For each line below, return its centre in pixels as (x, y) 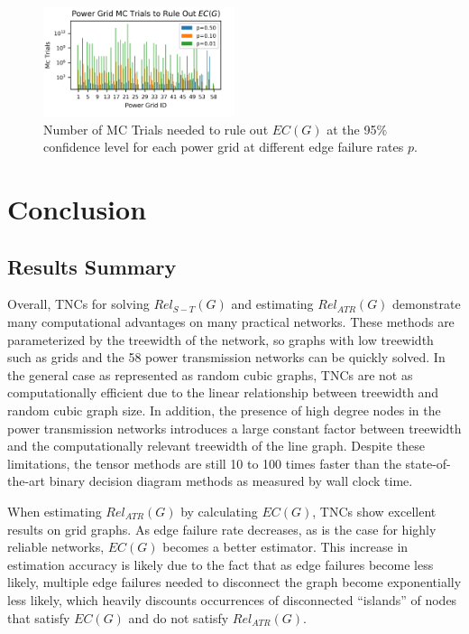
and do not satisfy (179, 617)
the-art (27, 481)
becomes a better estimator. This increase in (285, 547)
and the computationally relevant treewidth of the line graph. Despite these (216, 446)
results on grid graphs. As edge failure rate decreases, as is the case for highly (222, 529)
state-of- (428, 463)
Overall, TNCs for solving (78, 304)
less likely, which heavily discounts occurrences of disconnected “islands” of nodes (232, 599)
